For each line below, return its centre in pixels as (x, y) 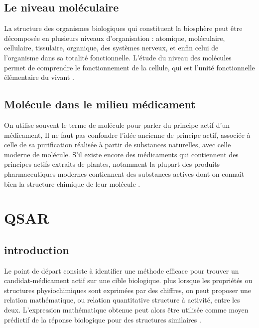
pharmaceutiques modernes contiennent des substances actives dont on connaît (124, 173)
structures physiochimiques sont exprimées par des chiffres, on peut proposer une (128, 290)
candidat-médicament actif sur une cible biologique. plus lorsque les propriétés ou (128, 280)
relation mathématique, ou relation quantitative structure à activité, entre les (122, 300)
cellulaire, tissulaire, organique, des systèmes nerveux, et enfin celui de (111, 48)
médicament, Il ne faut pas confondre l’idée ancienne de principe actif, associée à (127, 135)
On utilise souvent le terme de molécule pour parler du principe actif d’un (117, 125)
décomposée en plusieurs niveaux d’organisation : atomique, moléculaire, (115, 38)
